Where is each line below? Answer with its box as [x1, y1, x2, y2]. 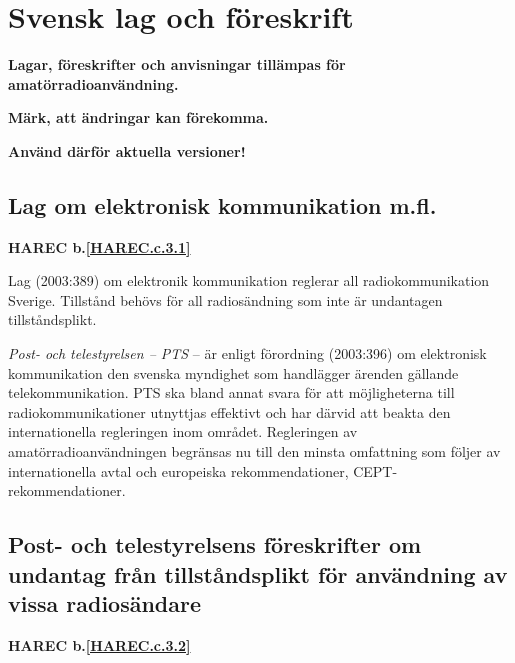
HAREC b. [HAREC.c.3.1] [8, 236, 191, 257]
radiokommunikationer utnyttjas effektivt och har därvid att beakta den [8, 401, 451, 422]
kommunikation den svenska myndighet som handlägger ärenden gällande [8, 362, 459, 383]
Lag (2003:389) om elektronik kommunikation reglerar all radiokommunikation [8, 270, 490, 291]
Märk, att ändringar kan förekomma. [8, 107, 269, 128]
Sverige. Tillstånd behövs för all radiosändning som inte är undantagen [8, 289, 443, 310]
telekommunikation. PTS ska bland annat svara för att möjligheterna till [8, 382, 455, 403]
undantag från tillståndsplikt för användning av [8, 558, 508, 589]
